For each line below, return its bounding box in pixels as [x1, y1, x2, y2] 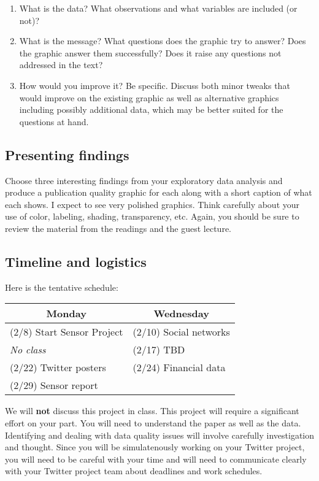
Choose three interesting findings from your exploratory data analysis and [5, 174, 283, 187]
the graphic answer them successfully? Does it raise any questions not [19, 46, 282, 59]
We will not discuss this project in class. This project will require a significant [5, 404, 299, 417]
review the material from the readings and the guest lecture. [5, 221, 231, 234]
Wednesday [153, 306, 209, 321]
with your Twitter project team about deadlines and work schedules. [5, 464, 263, 477]
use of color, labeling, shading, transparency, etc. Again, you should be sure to [5, 210, 299, 223]
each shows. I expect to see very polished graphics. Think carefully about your [5, 198, 300, 210]
